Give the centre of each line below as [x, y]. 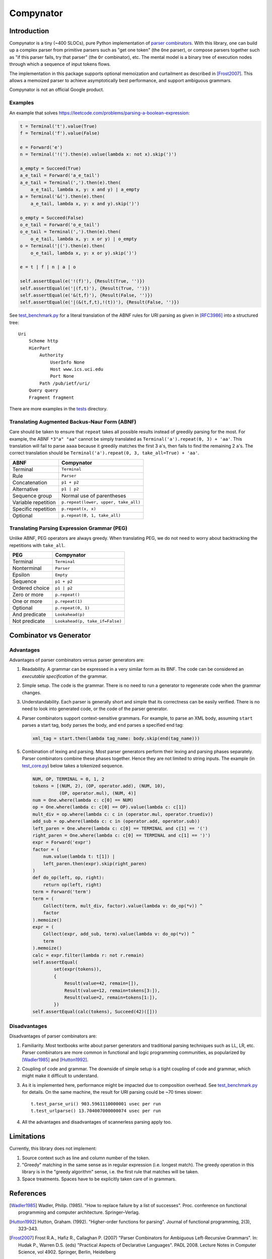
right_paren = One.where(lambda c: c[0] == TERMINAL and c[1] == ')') [122, 835]
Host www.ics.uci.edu [77, 369]
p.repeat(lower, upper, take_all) [101, 502]
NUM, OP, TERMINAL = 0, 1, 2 [69, 779]
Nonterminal [27, 568]
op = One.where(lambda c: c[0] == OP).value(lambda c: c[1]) [110, 807]
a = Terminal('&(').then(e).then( [62, 197]
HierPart [39, 348]
